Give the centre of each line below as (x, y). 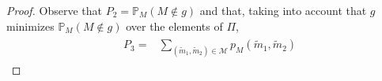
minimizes (30, 26)
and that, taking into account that (283, 10)
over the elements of (174, 26)
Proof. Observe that (55, 10)
